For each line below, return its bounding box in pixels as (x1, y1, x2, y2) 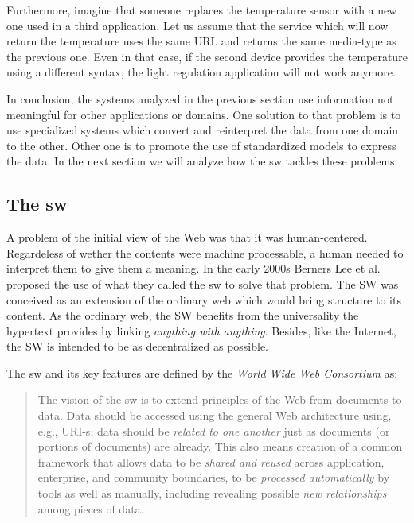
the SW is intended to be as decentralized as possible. (6, 338, 269, 354)
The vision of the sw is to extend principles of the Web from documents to (37, 391, 402, 408)
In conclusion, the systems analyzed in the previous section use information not (6, 90, 394, 107)
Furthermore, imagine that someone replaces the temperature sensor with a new (6, 2, 397, 17)
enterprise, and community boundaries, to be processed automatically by (37, 469, 390, 486)
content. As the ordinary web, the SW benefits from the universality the (6, 307, 359, 323)
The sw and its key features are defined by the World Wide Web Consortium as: (6, 364, 398, 381)
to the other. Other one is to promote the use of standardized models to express (6, 137, 396, 153)
